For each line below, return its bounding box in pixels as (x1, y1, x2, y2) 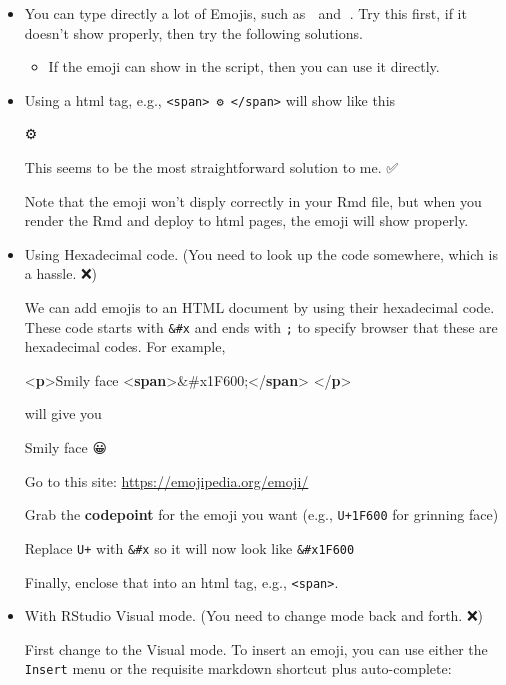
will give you (24, 403, 102, 424)
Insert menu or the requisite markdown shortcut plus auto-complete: (24, 658, 452, 679)
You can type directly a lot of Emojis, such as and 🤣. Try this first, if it (24, 3, 467, 23)
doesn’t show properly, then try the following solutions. (24, 22, 363, 43)
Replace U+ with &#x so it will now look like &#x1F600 (24, 537, 355, 558)
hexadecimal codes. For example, (24, 336, 226, 357)
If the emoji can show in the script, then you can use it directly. (48, 56, 440, 77)
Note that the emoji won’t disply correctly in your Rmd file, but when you (24, 190, 482, 211)
